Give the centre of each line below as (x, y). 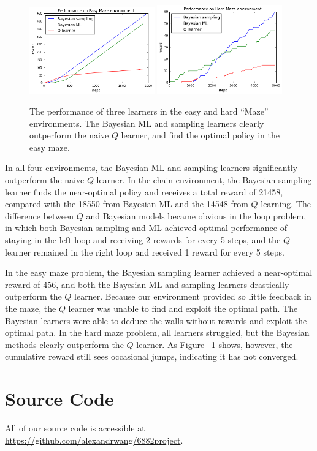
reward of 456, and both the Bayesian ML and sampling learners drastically (147, 284)
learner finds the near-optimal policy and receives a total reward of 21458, (144, 191)
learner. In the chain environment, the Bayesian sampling (204, 180)
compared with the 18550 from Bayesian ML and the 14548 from (127, 204)
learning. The (286, 204)
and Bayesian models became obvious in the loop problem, (196, 215)
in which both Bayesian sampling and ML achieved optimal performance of (146, 228)
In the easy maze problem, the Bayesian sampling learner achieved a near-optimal (159, 272)
